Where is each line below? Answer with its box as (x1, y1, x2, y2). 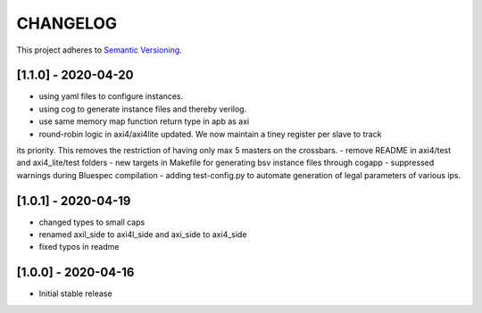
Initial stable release (38, 288, 112, 299)
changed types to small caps (38, 217, 145, 227)
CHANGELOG (16, 13, 118, 33)
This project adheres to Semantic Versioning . (16, 45, 182, 55)
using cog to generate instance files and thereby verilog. (38, 103, 247, 114)
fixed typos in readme (38, 242, 120, 252)
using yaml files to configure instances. (38, 91, 183, 102)
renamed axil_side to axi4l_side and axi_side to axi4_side (38, 229, 247, 240)
